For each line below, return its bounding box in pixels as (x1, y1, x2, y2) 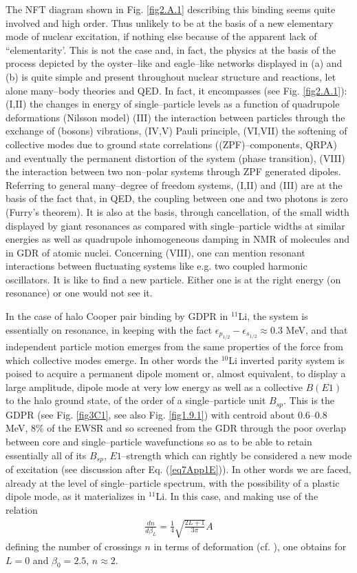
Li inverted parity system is (228, 352, 345, 367)
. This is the (283, 393, 335, 408)
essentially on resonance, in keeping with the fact (6, 322, 213, 336)
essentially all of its (6, 448, 87, 462)
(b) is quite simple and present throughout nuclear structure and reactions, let (6, 69, 336, 83)
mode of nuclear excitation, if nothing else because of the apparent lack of (6, 29, 317, 43)
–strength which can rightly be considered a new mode (121, 448, 352, 462)
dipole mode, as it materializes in (6, 489, 146, 503)
